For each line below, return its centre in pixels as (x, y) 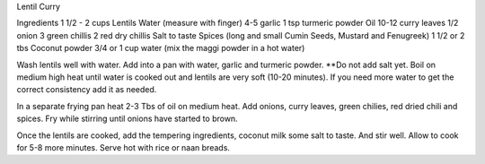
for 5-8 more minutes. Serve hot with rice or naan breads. (123, 147)
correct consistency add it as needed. (87, 90)
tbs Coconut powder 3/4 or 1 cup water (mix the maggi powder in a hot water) (161, 48)
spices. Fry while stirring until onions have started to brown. (127, 119)
